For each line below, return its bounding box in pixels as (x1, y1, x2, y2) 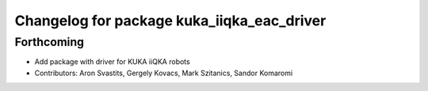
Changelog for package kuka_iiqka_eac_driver (14, 12, 327, 29)
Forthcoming (14, 35, 85, 49)
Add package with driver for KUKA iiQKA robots (34, 57, 190, 66)
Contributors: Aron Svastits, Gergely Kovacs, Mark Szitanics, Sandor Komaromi (34, 68, 293, 78)
